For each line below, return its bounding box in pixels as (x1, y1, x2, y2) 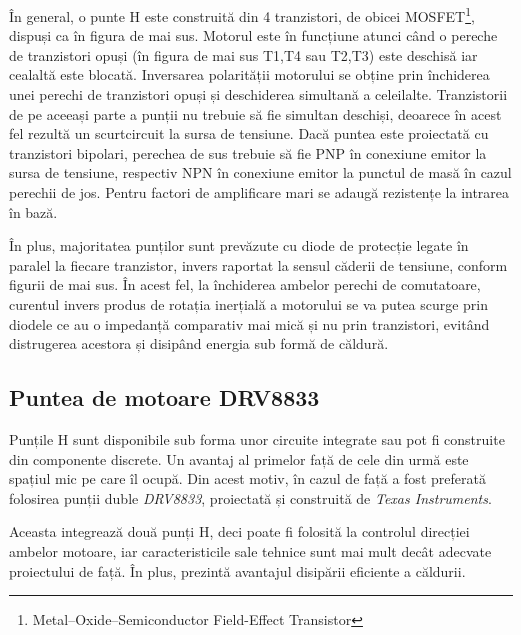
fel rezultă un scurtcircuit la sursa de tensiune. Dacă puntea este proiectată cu (9, 123, 489, 144)
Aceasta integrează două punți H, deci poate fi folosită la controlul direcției (9, 521, 470, 542)
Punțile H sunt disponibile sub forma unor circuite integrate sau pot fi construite (9, 428, 505, 449)
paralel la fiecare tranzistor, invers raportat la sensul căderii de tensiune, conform (9, 254, 508, 275)
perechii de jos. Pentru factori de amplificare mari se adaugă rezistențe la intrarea (9, 182, 510, 202)
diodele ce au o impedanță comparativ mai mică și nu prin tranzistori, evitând (9, 313, 490, 334)
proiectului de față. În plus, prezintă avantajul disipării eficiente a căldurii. (9, 560, 466, 581)
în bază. (9, 201, 58, 222)
